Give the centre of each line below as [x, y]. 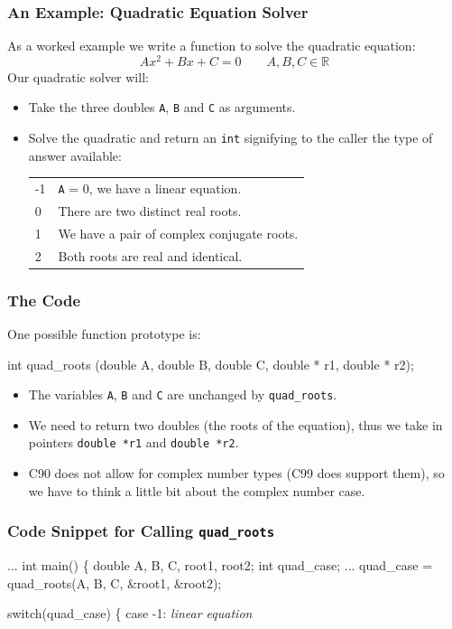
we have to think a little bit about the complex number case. [197, 490]
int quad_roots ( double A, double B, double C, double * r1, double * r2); [211, 364]
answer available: [75, 155]
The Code [44, 300]
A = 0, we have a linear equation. [150, 188]
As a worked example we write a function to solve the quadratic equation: [212, 46]
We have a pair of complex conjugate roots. [178, 233]
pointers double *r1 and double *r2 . [134, 442]
